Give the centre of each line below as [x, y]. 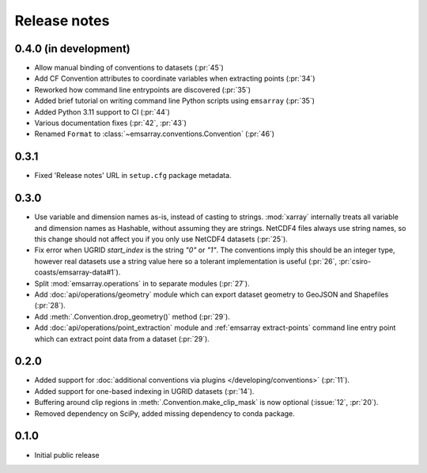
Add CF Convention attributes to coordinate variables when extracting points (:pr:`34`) [175, 78]
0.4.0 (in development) [72, 49]
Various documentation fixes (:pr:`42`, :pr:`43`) [111, 123]
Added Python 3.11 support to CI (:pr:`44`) [102, 112]
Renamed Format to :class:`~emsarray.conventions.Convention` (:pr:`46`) [155, 134]
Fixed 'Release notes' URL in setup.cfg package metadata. [133, 176]
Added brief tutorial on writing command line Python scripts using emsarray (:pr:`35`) [175, 101]
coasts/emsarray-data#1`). [77, 272]
